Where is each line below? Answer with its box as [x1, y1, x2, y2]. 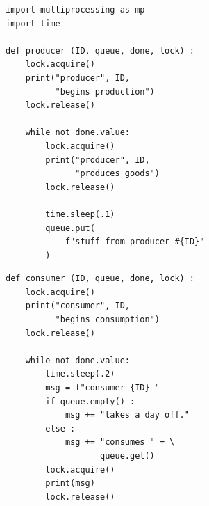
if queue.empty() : [45, 396, 135, 406]
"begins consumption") [55, 315, 160, 325]
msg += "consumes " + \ [65, 437, 175, 448]
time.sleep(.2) [45, 369, 115, 379]
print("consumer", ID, [25, 301, 130, 311]
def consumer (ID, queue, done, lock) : [6, 274, 195, 284]
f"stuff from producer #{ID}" [65, 237, 205, 247]
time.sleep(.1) [45, 209, 115, 219]
